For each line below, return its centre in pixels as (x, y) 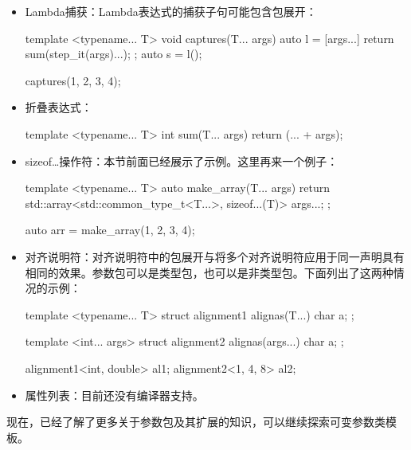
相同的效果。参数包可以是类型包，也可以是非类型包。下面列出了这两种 (209, 272)
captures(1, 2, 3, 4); (73, 80)
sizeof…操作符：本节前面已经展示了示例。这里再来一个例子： (182, 160)
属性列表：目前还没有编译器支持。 (114, 395)
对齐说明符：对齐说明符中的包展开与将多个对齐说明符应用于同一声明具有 (215, 256)
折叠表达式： (59, 107)
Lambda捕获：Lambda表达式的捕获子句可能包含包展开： (171, 11)
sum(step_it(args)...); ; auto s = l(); (114, 54)
